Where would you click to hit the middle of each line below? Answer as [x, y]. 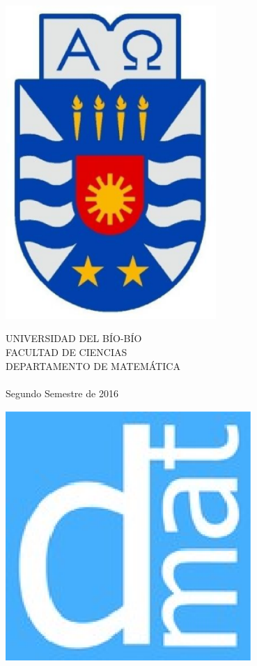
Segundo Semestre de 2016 [62, 393]
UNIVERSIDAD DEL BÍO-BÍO [74, 338]
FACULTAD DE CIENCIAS [67, 351]
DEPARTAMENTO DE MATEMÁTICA [93, 365]
